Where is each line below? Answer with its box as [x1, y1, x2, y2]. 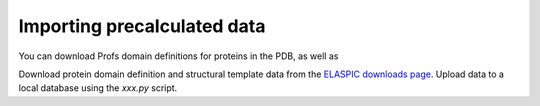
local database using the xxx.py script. [18, 82, 178, 94]
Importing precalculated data [18, 15, 266, 37]
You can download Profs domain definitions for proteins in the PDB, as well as [18, 50, 339, 62]
